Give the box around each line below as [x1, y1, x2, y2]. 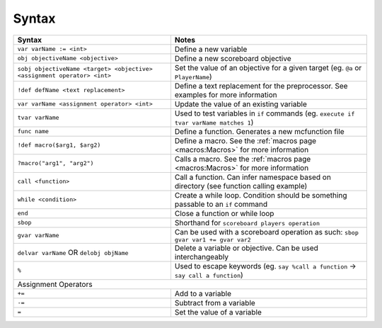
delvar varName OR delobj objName [17, 247, 129, 257]
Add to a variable [174, 288, 231, 298]
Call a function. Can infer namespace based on [174, 172, 332, 182]
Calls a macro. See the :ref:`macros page [174, 154, 311, 164]
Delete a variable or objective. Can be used [174, 243, 318, 253]
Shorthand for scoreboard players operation [174, 217, 320, 227]
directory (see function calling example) [174, 181, 308, 191]
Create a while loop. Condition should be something [174, 190, 347, 200]
